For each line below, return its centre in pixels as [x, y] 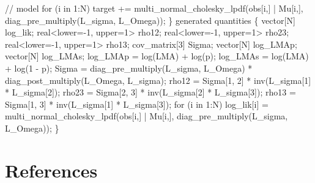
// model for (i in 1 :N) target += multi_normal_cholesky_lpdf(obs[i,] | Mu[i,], [154, 8]
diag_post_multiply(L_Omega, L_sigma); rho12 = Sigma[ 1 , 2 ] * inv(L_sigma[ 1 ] [158, 80]
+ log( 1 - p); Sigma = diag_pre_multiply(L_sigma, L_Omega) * [129, 68]
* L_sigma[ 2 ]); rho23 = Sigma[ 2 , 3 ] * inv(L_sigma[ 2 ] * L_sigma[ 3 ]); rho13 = [150, 92]
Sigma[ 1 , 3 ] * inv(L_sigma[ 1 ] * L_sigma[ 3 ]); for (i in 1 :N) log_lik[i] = [137, 104]
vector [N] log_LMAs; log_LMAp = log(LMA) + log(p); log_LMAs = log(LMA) [157, 56]
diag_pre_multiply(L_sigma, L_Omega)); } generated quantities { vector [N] [150, 20]
